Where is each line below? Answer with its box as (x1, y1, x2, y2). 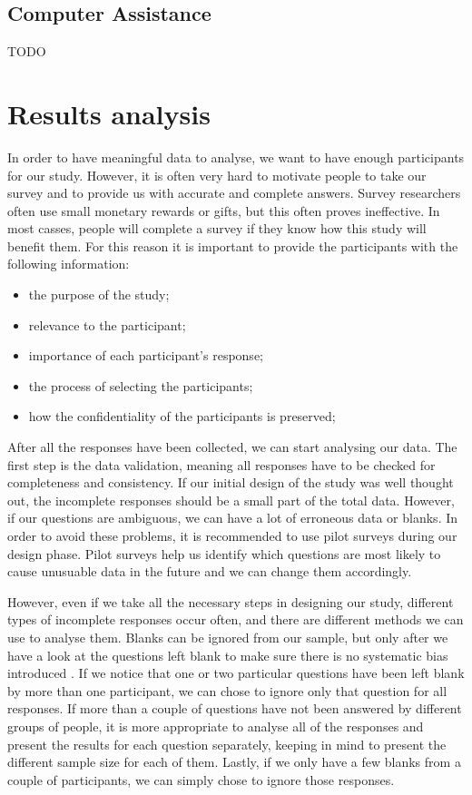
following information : (7, 254, 130, 273)
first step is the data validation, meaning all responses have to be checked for (7, 455, 436, 474)
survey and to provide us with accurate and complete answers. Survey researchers (7, 183, 461, 202)
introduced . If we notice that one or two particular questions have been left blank (7, 663, 465, 682)
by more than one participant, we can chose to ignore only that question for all (7, 681, 447, 700)
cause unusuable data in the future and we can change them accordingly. (7, 562, 412, 581)
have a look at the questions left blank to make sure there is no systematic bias (7, 645, 448, 664)
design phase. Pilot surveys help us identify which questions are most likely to (7, 544, 441, 563)
